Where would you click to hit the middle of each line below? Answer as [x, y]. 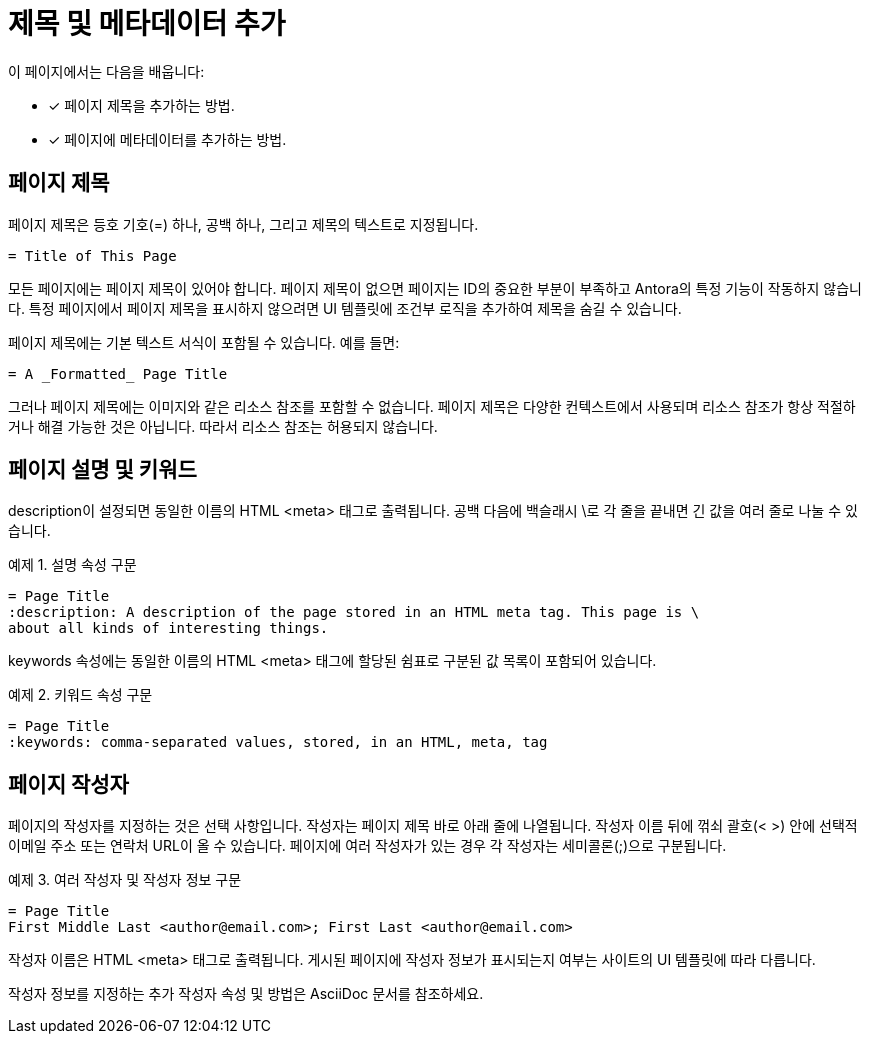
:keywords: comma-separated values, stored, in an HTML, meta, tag [278, 742]
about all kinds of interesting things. [168, 628]
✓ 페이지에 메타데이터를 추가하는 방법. [167, 139]
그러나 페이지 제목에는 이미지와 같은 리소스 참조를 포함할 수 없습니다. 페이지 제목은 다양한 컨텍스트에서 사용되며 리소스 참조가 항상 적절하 [432, 406]
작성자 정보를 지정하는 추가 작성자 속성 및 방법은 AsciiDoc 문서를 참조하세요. [246, 994]
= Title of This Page [92, 255]
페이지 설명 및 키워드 [102, 470]
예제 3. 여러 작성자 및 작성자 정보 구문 [125, 880]
